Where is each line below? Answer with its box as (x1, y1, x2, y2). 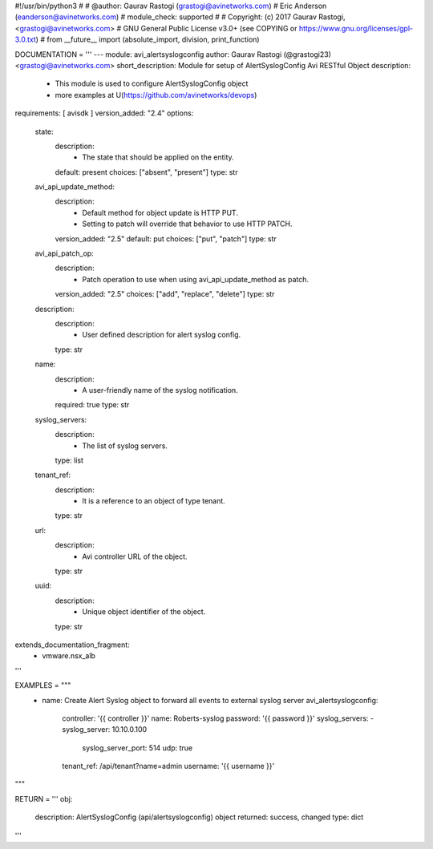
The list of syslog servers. (82, 441, 168, 451)
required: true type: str (55, 400, 130, 410)
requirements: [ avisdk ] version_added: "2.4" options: (14, 108, 194, 118)
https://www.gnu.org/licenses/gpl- (298, 23, 413, 33)
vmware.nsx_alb (42, 651, 96, 661)
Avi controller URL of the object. (82, 552, 188, 561)
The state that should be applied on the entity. (82, 152, 234, 162)
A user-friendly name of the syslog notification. (82, 385, 238, 394)
